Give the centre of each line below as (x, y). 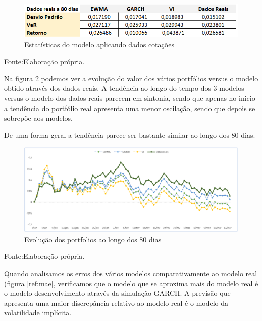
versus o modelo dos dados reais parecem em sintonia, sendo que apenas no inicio (130, 98)
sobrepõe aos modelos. (38, 118)
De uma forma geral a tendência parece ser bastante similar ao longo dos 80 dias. (130, 135)
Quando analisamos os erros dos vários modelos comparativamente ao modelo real (131, 273)
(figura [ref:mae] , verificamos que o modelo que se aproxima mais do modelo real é (131, 283)
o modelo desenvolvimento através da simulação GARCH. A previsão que (117, 293)
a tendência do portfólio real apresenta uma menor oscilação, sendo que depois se (130, 108)
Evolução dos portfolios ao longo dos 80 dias (93, 239)
